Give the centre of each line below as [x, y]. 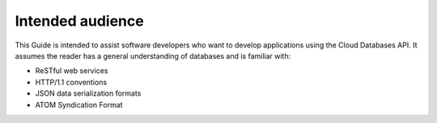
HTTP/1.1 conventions [71, 82]
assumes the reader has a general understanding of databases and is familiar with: [153, 55]
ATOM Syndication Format [79, 105]
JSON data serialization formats [88, 93]
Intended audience [80, 21]
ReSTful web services [72, 71]
